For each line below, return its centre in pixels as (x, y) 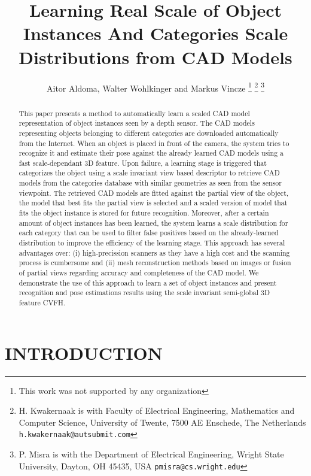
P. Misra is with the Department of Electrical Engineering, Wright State (151, 454)
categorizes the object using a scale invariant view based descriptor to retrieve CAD (149, 173)
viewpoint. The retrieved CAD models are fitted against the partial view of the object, (154, 192)
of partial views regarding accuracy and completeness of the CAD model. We (139, 273)
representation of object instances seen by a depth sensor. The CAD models (137, 123)
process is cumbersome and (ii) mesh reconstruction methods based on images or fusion (155, 263)
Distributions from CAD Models (155, 57)
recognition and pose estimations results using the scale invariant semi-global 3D (144, 292)
